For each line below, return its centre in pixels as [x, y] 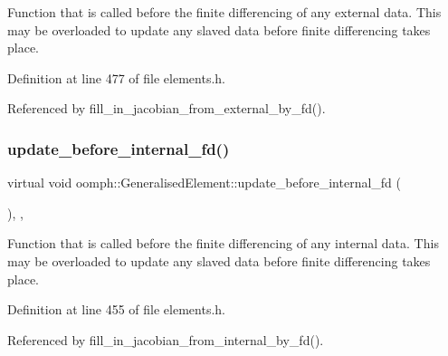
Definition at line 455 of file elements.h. [116, 309]
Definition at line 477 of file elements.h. [116, 77]
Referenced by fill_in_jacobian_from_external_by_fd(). [167, 108]
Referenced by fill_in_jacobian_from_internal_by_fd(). [166, 339]
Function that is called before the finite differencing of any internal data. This [223, 243]
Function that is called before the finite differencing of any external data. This [224, 12]
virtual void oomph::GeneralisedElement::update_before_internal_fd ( [205, 183]
